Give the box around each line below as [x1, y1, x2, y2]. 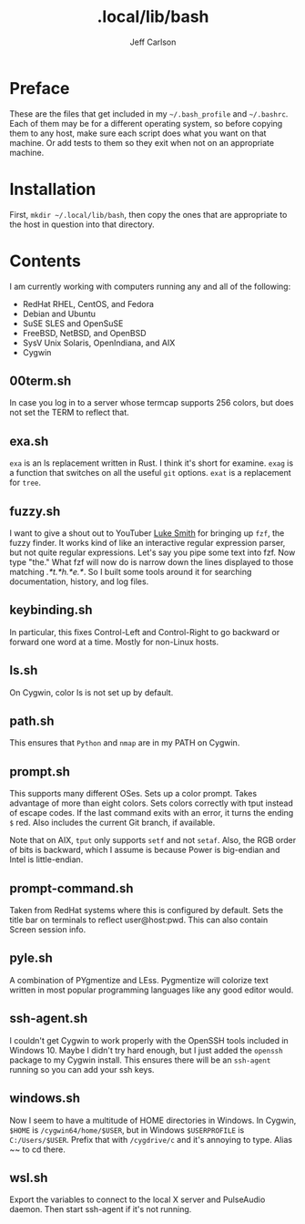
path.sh [9, 714, 55, 729]
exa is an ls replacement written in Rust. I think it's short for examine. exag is [9, 458, 294, 468]
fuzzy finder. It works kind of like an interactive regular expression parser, [9, 538, 286, 548]
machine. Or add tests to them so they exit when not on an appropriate [9, 137, 275, 148]
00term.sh [9, 373, 72, 388]
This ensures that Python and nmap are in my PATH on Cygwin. [9, 737, 240, 748]
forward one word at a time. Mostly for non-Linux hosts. [9, 636, 219, 647]
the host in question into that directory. [9, 219, 155, 230]
